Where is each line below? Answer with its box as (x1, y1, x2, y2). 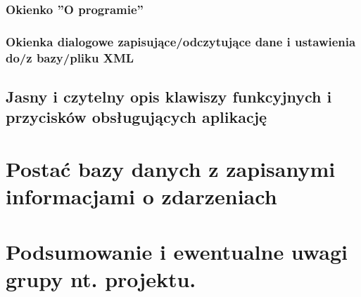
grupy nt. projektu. (6, 264, 196, 293)
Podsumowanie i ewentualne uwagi (6, 237, 348, 265)
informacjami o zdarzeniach (6, 182, 277, 211)
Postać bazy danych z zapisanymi (6, 154, 336, 183)
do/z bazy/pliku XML (6, 48, 134, 66)
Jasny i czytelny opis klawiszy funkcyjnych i (6, 86, 332, 107)
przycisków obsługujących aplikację (6, 106, 267, 128)
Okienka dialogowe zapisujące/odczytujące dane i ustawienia (6, 32, 356, 50)
